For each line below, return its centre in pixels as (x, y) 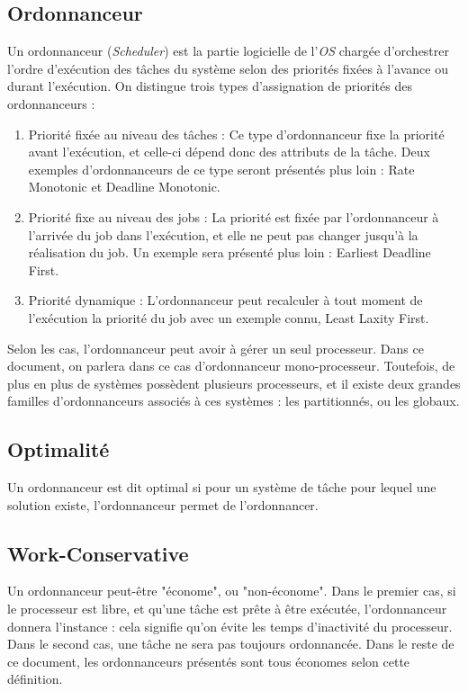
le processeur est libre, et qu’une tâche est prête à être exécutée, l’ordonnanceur (227, 609)
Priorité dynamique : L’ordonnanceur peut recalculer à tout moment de (225, 300)
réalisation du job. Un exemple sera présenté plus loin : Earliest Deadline (229, 252)
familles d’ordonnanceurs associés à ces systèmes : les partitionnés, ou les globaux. (234, 401)
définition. (35, 679)
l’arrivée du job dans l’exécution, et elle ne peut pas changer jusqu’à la (223, 234)
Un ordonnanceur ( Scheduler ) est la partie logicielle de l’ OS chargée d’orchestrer (229, 51)
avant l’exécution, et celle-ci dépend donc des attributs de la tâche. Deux (229, 152)
